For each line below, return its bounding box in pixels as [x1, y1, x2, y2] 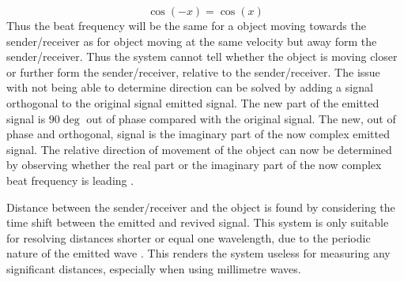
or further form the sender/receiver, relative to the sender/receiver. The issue [6, 63, 380, 80]
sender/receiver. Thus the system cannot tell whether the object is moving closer [6, 48, 398, 65]
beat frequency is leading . [6, 171, 134, 188]
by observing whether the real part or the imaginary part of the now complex [6, 156, 382, 173]
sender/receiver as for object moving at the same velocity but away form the [6, 32, 377, 49]
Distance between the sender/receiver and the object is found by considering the [6, 198, 395, 215]
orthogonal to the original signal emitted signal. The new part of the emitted [6, 94, 379, 111]
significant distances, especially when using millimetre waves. [6, 260, 301, 276]
